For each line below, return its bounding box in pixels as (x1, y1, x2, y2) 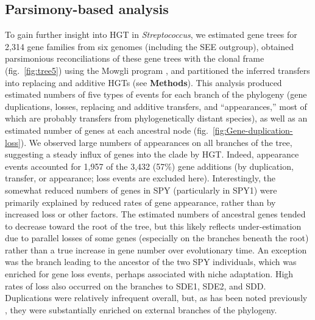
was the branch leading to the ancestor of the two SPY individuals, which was (5, 255, 297, 268)
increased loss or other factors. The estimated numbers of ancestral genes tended (5, 208, 306, 220)
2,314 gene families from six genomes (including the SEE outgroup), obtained (5, 40, 294, 53)
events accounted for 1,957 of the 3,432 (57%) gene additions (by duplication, (5, 159, 294, 172)
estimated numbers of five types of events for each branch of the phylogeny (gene (5, 88, 307, 101)
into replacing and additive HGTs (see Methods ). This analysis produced (5, 76, 282, 89)
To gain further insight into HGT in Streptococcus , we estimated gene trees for (5, 28, 297, 41)
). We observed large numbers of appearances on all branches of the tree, (20, 136, 292, 148)
